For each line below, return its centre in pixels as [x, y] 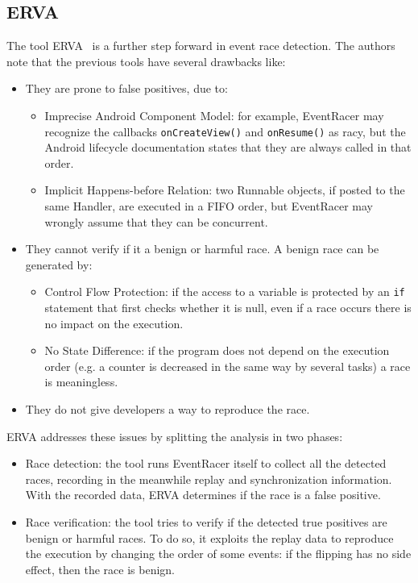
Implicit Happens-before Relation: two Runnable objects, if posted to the [225, 190]
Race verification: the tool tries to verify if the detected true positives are [206, 521]
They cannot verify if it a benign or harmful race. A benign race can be [202, 249]
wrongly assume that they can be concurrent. [156, 221]
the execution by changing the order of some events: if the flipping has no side [218, 554]
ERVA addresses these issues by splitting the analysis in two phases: [175, 436]
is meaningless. [81, 382]
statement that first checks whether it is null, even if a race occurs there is [228, 308]
